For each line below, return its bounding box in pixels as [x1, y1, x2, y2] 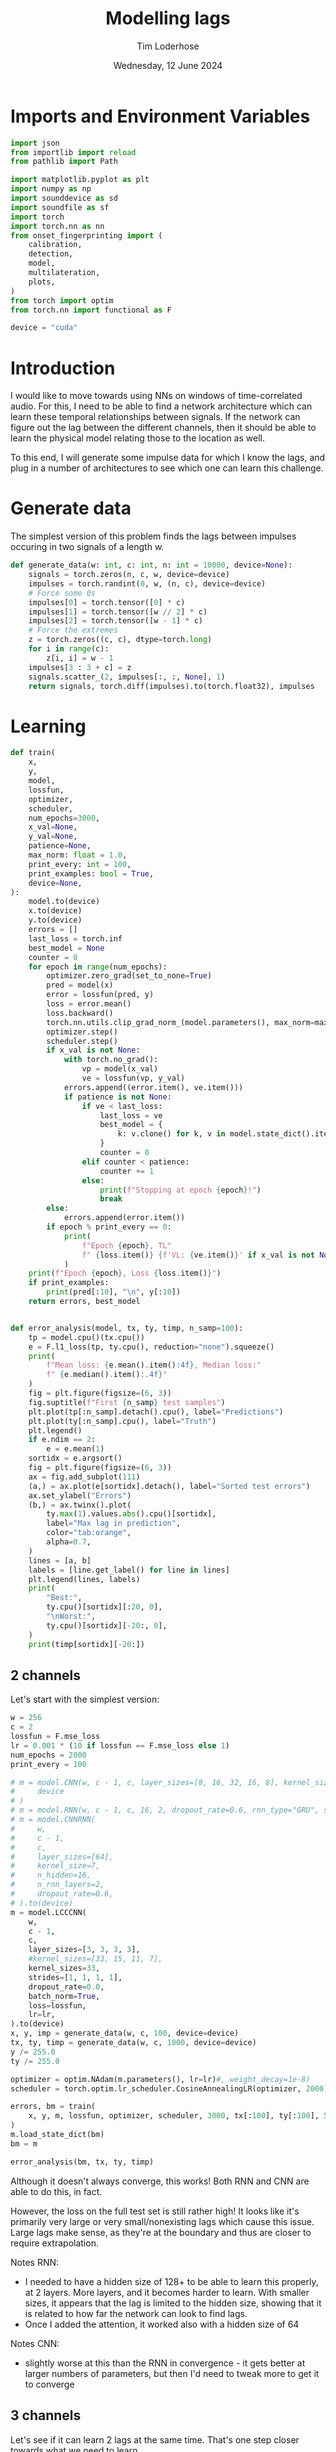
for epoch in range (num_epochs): [28, 962, 168, 972]
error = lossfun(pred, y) [46, 990, 155, 1000]
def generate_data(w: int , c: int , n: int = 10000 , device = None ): [10, 560, 293, 571]
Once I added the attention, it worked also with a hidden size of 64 [24, 2318, 300, 2330]
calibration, [28, 240, 83, 250]
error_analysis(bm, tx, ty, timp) [10, 2157, 155, 2167]
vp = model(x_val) [81, 1064, 159, 1074]
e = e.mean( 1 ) [46, 1444, 105, 1454]
